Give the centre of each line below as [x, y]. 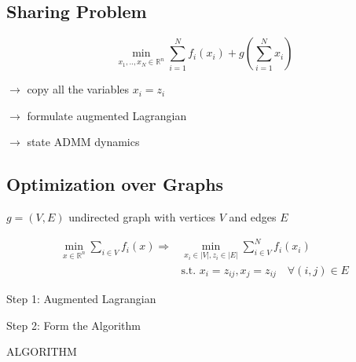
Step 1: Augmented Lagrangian [81, 299]
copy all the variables [78, 89]
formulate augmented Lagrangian [107, 115]
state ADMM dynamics [83, 142]
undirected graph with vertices [142, 217]
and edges [253, 217]
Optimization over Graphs [115, 184]
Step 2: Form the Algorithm [74, 325]
